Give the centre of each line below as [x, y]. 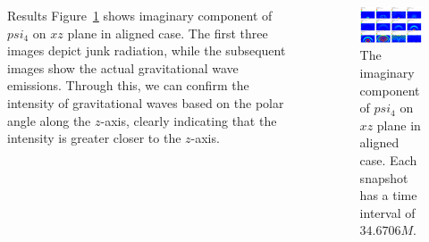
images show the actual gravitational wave [123, 67]
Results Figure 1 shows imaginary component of [140, 15]
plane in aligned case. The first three [168, 33]
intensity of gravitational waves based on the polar [146, 102]
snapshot [384, 177]
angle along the [49, 120]
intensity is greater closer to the [94, 138]
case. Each [388, 159]
